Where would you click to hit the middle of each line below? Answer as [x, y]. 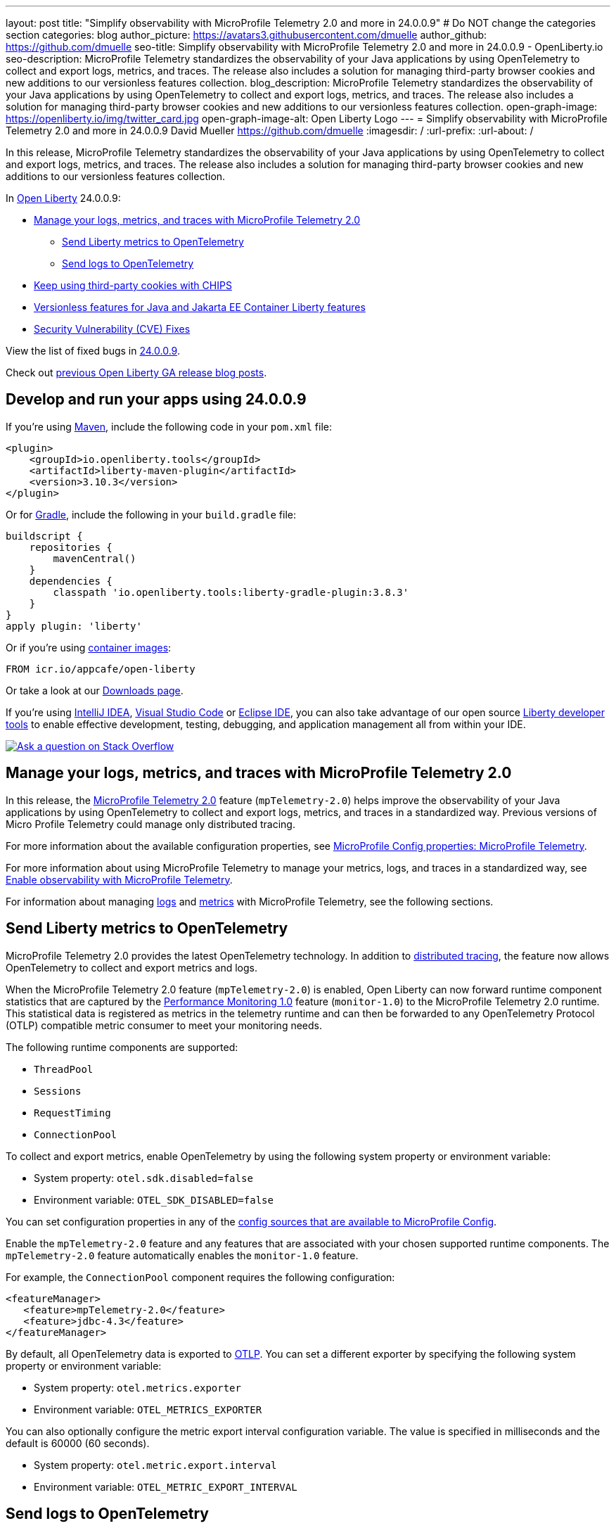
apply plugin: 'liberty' [74, 626]
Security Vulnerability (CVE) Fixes [112, 329]
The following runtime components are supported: [122, 1047]
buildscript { [44, 536]
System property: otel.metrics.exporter [137, 1387]
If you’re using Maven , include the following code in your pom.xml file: [169, 426]
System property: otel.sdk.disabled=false [143, 1178]
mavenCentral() [95, 558]
